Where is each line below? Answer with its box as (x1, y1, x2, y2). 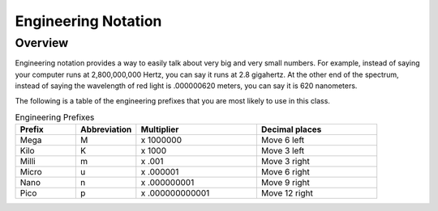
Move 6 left (260, 134, 305, 146)
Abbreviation (79, 124, 132, 135)
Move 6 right (260, 167, 310, 178)
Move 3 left (260, 146, 304, 157)
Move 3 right (260, 156, 310, 167)
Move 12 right (260, 188, 314, 199)
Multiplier (140, 124, 179, 135)
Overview (15, 36, 69, 50)
